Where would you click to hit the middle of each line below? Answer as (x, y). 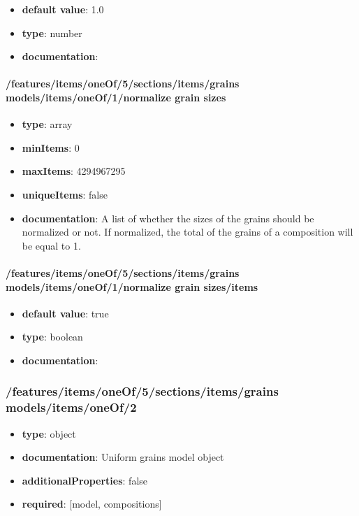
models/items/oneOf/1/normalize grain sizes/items (132, 286)
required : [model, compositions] (92, 504)
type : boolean (52, 337)
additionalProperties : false (85, 480)
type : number (52, 33)
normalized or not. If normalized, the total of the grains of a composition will (188, 232)
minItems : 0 (51, 147)
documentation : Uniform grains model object (123, 457)
